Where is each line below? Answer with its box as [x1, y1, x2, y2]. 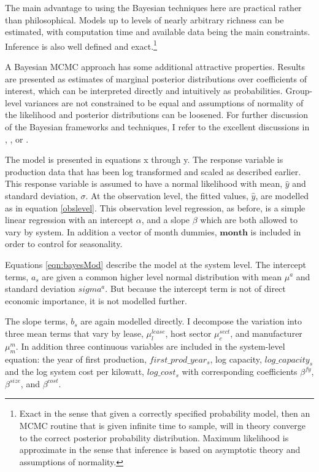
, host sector [165, 326, 212, 339]
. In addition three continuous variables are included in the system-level [15, 339, 285, 352]
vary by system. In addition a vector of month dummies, [5, 225, 217, 238]
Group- [285, 84, 313, 97]
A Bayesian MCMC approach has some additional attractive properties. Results [5, 60, 306, 73]
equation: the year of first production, [5, 352, 147, 365]
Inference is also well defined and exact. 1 [5, 37, 157, 52]
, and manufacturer [230, 326, 302, 339]
